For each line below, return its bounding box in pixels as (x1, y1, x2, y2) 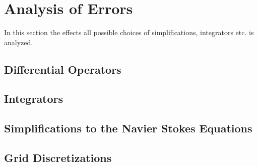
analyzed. (4, 37, 33, 47)
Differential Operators (4, 61, 121, 77)
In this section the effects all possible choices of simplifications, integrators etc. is (4, 27, 254, 38)
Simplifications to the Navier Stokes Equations (4, 120, 252, 136)
